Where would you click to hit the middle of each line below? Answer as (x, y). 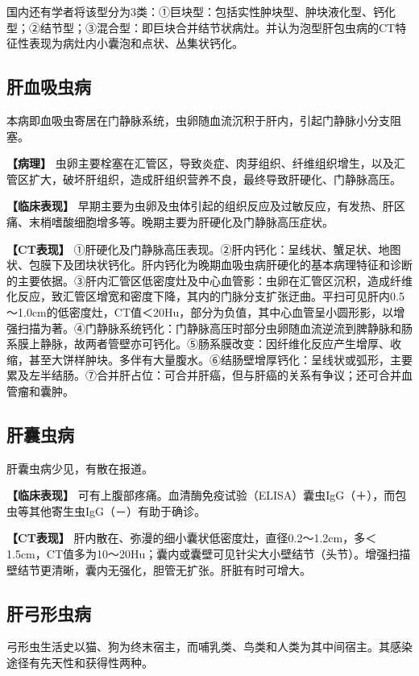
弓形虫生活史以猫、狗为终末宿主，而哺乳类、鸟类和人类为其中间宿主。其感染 (209, 647)
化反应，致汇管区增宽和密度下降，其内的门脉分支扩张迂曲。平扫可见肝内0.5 (205, 296)
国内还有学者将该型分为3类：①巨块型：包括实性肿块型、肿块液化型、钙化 (201, 11)
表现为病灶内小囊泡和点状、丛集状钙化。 (136, 43)
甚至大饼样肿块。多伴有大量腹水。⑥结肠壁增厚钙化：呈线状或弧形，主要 (220, 359)
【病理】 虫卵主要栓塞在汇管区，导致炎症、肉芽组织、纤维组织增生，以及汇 (206, 163)
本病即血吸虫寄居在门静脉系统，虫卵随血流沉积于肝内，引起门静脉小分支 (198, 120)
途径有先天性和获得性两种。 (80, 663)
